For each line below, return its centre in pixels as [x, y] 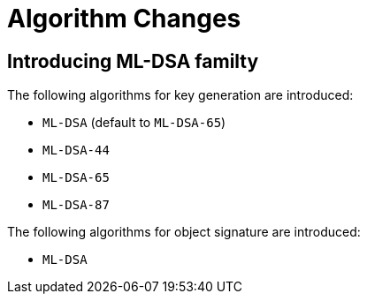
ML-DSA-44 [76, 150]
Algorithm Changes [124, 19]
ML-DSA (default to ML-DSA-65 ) [134, 123]
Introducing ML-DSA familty [133, 61]
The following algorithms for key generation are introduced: [180, 95]
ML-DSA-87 [76, 205]
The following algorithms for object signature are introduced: [184, 232]
